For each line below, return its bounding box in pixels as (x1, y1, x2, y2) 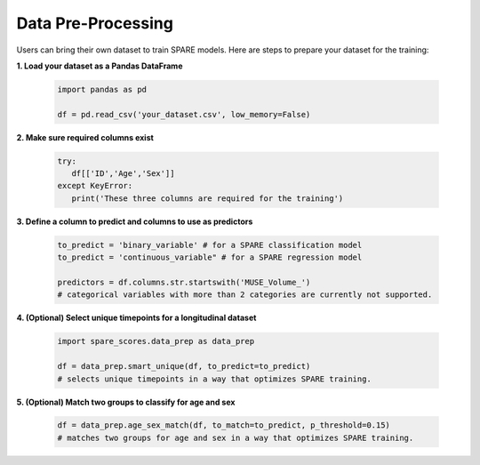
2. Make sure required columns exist (16, 132, 155, 142)
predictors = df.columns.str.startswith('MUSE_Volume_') (57, 277, 311, 287)
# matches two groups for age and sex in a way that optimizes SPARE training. (57, 432, 414, 443)
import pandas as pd (57, 84, 147, 94)
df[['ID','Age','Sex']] (71, 169, 175, 179)
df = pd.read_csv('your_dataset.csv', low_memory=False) (57, 109, 311, 119)
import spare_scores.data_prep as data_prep (57, 336, 255, 347)
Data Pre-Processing (16, 13, 173, 33)
